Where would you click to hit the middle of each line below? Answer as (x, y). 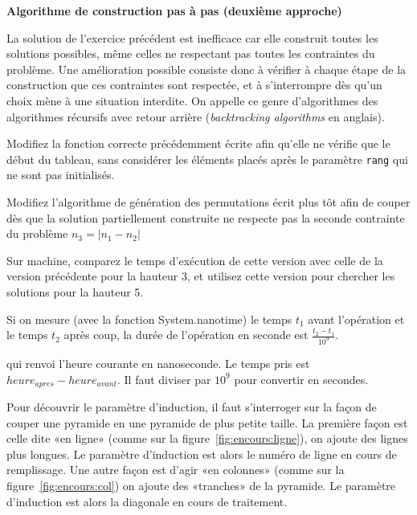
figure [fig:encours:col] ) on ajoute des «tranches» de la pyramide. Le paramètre (201, 486)
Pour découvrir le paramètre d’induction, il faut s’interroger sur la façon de (192, 407)
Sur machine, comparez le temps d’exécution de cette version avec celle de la (195, 260)
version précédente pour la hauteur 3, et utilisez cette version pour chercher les (201, 276)
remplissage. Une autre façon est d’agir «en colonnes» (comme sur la (176, 470)
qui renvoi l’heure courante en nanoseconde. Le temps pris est (158, 364)
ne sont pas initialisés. (61, 175)
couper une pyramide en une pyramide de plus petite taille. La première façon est (207, 422)
